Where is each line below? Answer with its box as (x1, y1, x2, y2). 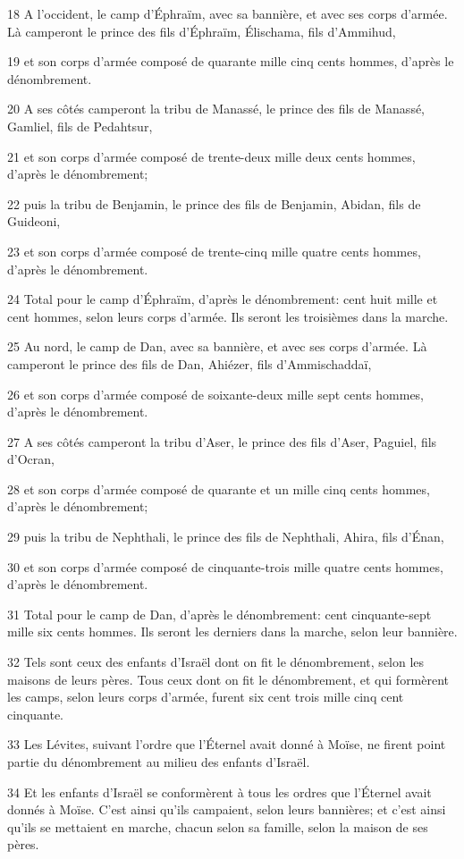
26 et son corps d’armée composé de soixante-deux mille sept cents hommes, (7, 384, 425, 403)
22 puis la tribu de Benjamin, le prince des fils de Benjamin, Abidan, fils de (7, 194, 421, 213)
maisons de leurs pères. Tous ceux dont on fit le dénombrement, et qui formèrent (7, 670, 450, 688)
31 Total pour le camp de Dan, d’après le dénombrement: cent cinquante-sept (7, 604, 432, 623)
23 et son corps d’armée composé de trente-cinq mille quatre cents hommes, (7, 241, 421, 260)
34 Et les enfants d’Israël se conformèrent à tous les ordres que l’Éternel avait (7, 782, 432, 801)
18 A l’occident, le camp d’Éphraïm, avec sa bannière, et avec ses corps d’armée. (7, 4, 448, 22)
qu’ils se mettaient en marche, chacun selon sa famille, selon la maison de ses (7, 817, 428, 836)
